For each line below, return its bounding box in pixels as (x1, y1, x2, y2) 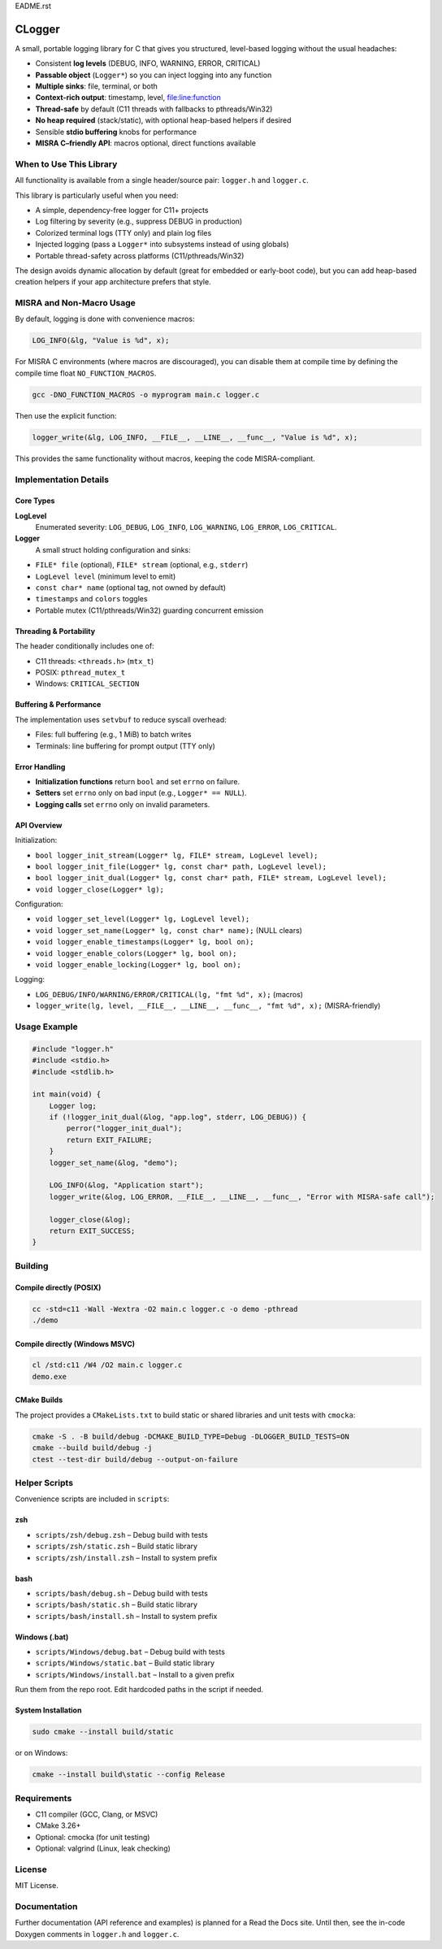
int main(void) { (32, 1090, 102, 1099)
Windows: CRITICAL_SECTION (35, 679, 140, 688)
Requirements (15, 1792, 72, 1804)
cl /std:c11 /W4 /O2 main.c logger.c (32, 1361, 183, 1370)
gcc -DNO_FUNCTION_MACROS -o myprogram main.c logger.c (32, 390, 260, 399)
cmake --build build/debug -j (32, 1443, 153, 1452)
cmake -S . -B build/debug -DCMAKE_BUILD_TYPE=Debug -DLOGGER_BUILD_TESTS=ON (32, 1431, 349, 1441)
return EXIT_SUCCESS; (49, 1226, 136, 1235)
